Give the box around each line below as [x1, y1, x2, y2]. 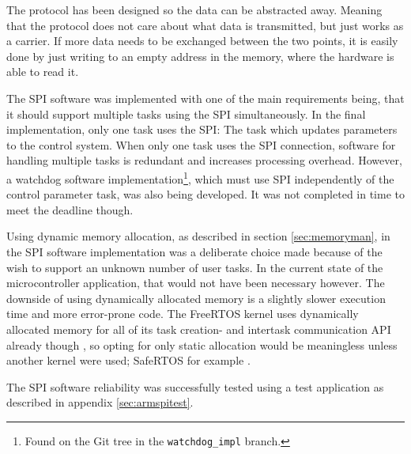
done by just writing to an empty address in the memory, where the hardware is [6, 47, 394, 64]
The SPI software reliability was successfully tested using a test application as [6, 378, 384, 395]
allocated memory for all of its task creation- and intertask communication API [6, 320, 391, 337]
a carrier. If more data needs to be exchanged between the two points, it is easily [6, 32, 398, 49]
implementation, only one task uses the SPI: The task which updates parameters [6, 121, 398, 138]
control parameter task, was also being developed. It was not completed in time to [6, 186, 405, 202]
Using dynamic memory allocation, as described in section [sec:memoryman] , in [6, 228, 390, 244]
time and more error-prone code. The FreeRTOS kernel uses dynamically [6, 305, 359, 322]
